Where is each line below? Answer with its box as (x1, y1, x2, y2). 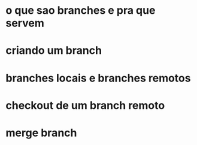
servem (5, 16, 44, 30)
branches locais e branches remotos (5, 71, 191, 84)
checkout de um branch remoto (5, 98, 165, 112)
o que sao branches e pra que (5, 4, 156, 17)
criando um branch (5, 44, 102, 58)
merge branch (5, 126, 77, 140)
